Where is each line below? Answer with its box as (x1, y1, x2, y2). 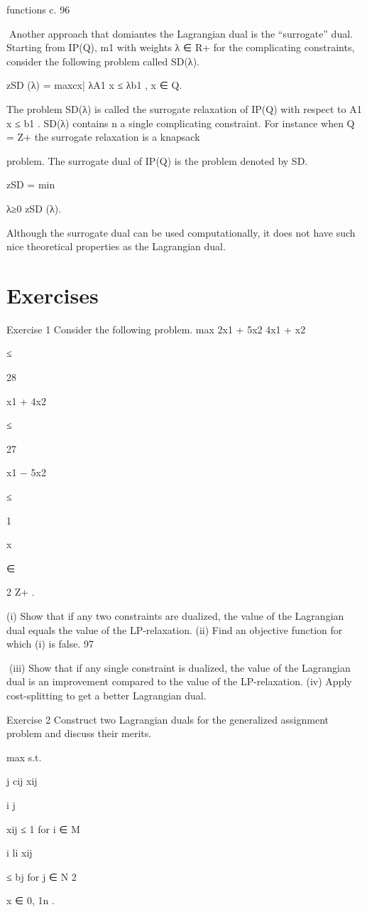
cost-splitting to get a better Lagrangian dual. (6, 687, 207, 702)
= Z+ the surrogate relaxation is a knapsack (6, 129, 200, 144)
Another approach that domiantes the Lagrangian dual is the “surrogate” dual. (9, 26, 353, 41)
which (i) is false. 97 (6, 636, 94, 651)
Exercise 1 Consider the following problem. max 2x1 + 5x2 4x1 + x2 (6, 321, 306, 336)
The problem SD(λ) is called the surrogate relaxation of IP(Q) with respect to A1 (6, 101, 362, 116)
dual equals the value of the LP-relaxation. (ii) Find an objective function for (6, 622, 343, 637)
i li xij (6, 845, 33, 860)
